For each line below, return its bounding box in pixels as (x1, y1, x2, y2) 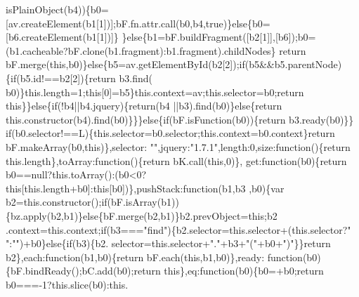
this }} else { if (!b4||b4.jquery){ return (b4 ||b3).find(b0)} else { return (6, 98, 282, 113)
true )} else (205, 15, 248, 30)
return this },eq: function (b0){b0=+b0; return (133, 263, 324, 278)
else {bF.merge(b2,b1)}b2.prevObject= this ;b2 (83, 208, 278, 223)
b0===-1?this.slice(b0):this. (6, 277, 129, 291)
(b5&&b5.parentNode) (244, 57, 342, 72)
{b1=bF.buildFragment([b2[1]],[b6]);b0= (142, 29, 316, 44)
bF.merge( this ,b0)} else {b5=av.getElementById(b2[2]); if (6, 57, 245, 72)
